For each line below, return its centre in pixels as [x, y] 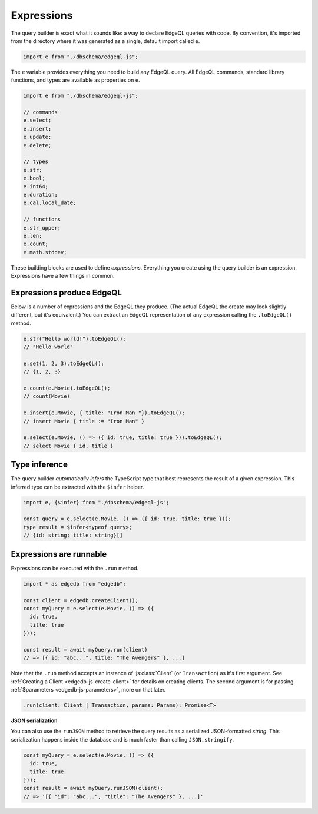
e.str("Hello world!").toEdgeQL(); [74, 339]
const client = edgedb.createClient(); [81, 600]
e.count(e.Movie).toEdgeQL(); [67, 388]
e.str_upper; [42, 227]
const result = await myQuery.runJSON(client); [93, 788]
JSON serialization [34, 720]
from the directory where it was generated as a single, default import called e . [105, 41]
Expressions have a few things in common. [63, 276]
